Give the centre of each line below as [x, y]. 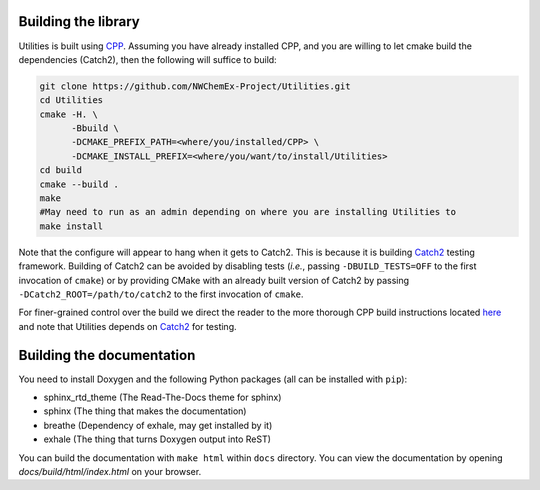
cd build [61, 170]
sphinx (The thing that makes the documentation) [145, 411]
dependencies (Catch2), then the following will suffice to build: [147, 59]
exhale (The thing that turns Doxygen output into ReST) [157, 439]
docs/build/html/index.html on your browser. [110, 471]
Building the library [79, 21]
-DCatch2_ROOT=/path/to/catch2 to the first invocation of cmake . [161, 294]
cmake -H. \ [69, 114]
